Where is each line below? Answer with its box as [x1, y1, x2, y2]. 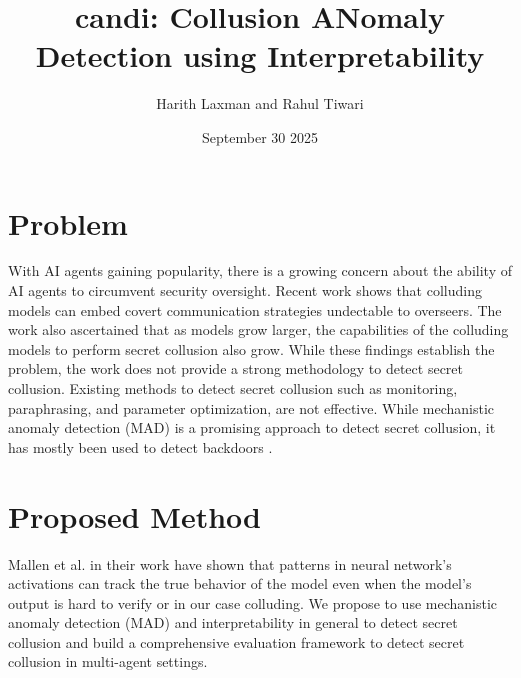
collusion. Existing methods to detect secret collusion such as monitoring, [8, 378, 458, 398]
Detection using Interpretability [35, 35, 485, 76]
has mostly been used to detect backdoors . [8, 436, 273, 457]
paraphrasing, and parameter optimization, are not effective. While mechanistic [8, 397, 495, 418]
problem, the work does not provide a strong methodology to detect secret [8, 358, 464, 379]
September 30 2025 [202, 126, 318, 147]
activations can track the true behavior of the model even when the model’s [8, 573, 472, 594]
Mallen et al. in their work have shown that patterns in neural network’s [8, 553, 452, 574]
